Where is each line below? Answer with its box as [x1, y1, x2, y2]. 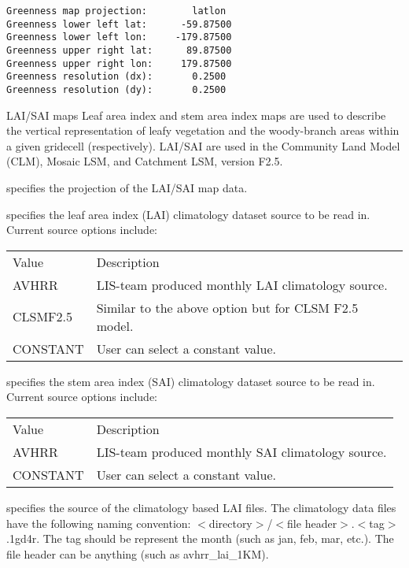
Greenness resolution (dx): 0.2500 [6, 71, 227, 83]
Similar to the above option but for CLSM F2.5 [96, 298, 359, 317]
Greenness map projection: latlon [6, 6, 227, 17]
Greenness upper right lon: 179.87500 [6, 58, 232, 69]
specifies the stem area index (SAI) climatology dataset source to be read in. [6, 373, 375, 389]
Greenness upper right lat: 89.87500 [6, 44, 232, 56]
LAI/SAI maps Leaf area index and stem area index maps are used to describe [6, 106, 386, 123]
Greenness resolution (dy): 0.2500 [6, 84, 227, 95]
